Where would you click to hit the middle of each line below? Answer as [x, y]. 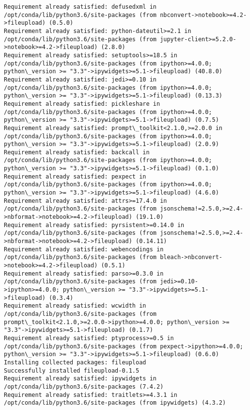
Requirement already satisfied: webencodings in [84, 249]
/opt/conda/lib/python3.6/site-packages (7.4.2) [84, 386]
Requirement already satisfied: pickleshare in [82, 104]
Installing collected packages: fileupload [75, 362]
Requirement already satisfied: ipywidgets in [80, 379]
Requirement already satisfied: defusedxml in [80, 7]
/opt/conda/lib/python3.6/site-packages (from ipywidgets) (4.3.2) [115, 403]
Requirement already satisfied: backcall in [77, 152]
